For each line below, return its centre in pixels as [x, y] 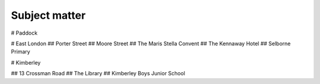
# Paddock [24, 33]
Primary [21, 52]
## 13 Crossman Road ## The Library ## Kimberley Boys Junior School [98, 73]
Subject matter [48, 15]
